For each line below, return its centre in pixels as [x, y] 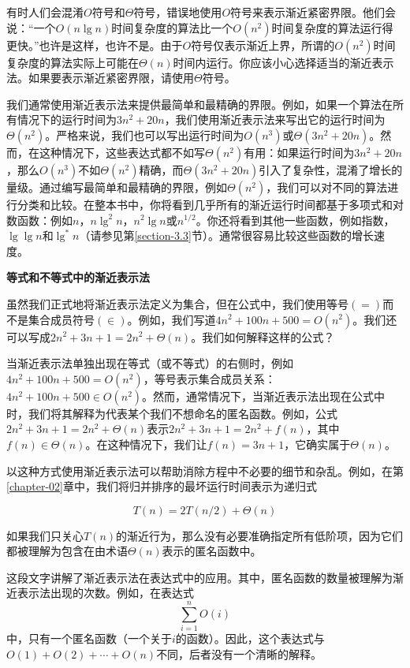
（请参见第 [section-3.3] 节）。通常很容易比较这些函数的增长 [226, 235]
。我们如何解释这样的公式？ [263, 336]
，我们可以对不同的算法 [327, 187]
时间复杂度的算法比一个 [172, 27]
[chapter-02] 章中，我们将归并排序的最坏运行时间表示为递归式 [162, 486]
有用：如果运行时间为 [299, 152]
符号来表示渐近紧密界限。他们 [308, 12]
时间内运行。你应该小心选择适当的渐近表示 [283, 62]
